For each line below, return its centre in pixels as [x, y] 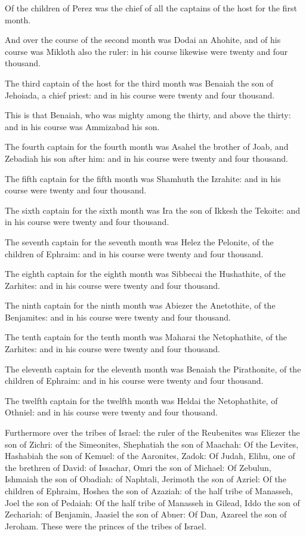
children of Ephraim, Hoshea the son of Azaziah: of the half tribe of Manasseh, [149, 491]
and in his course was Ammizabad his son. [82, 126]
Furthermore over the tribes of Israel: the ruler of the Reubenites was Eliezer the [152, 432]
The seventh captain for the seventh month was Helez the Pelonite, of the [139, 241]
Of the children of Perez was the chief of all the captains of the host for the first [151, 8]
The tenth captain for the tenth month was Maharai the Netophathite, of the [146, 337]
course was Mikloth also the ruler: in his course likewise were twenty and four [146, 51]
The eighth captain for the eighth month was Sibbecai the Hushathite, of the [145, 274]
